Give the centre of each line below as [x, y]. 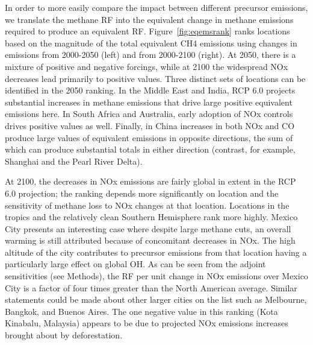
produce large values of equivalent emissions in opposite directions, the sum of [149, 137]
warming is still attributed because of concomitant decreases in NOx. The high [150, 240]
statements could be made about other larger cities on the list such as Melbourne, [156, 299]
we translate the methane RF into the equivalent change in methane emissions [149, 19]
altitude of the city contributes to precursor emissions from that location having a [156, 252]
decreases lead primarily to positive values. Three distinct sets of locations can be [155, 78]
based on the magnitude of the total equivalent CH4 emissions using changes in [151, 43]
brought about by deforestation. [64, 335]
